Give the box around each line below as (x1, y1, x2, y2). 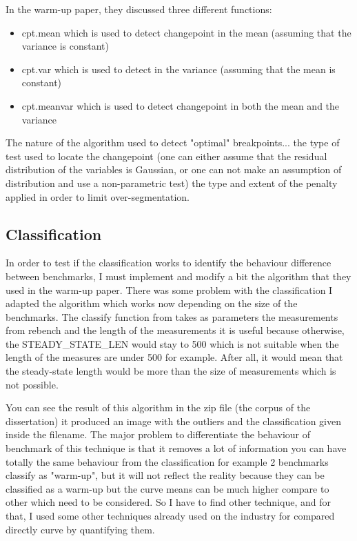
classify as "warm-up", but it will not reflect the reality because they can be (6, 468, 325, 482)
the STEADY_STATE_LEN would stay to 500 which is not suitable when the (6, 336, 339, 351)
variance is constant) (21, 39, 109, 53)
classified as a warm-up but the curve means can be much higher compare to (6, 481, 329, 495)
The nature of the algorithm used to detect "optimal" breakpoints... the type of (6, 135, 340, 150)
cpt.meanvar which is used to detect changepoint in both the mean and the (21, 98, 340, 112)
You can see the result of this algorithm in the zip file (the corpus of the (6, 400, 311, 415)
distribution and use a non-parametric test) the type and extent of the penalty (6, 175, 338, 190)
